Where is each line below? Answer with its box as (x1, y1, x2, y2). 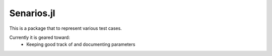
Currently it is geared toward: (9, 34, 70, 40)
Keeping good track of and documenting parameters (26, 41, 135, 47)
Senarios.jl (9, 8, 55, 19)
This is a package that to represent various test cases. (9, 25, 122, 31)
